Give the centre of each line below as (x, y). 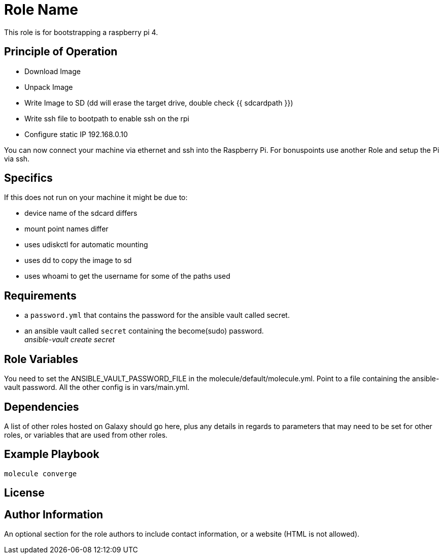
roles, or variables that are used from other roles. (86, 435)
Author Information (54, 514)
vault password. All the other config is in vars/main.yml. (97, 387)
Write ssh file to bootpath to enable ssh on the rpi (107, 118)
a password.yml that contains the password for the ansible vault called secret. (157, 315)
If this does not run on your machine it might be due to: (96, 198)
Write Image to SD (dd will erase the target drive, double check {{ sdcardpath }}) (159, 103)
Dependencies (42, 407)
